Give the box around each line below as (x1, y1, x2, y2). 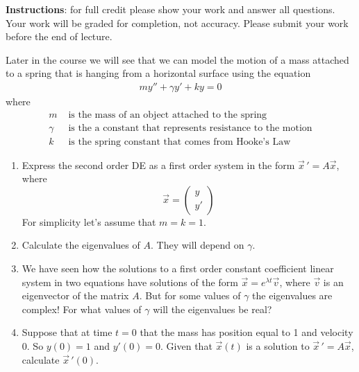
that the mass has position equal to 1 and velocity (140, 325, 353, 339)
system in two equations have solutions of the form (22, 274, 238, 289)
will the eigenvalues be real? (153, 301, 272, 316)
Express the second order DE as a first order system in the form (22, 157, 295, 172)
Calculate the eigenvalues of (22, 238, 140, 252)
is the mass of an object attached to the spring (68, 109, 267, 120)
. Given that (160, 339, 212, 353)
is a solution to (246, 339, 310, 353)
